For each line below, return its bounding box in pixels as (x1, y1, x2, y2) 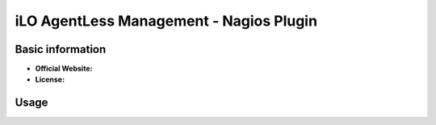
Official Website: (35, 64, 93, 74)
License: (35, 75, 65, 84)
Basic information (15, 42, 107, 56)
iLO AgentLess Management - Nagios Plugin (15, 12, 318, 30)
